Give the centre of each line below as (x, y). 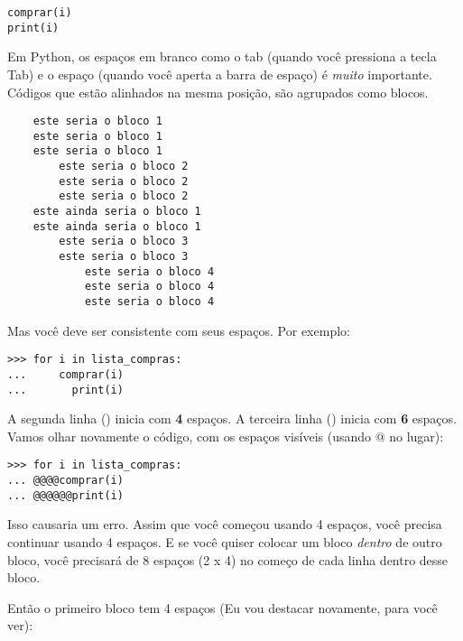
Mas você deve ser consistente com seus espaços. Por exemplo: (179, 330)
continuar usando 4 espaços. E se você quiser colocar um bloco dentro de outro (225, 541)
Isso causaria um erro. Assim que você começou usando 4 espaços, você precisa (225, 524)
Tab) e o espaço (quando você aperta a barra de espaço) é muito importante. (220, 74)
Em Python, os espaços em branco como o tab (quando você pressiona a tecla (222, 56)
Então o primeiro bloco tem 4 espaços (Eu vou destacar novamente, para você (222, 607)
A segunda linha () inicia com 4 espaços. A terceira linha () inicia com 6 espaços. (232, 418)
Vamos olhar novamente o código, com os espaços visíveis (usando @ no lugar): (226, 436)
